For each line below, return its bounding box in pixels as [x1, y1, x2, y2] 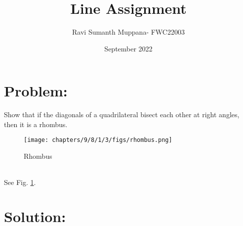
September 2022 [104, 43, 153, 53]
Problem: [4, 81, 68, 101]
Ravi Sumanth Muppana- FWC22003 [72, 27, 185, 37]
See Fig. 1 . [4, 177, 36, 187]
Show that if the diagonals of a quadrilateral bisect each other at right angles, [4, 109, 240, 120]
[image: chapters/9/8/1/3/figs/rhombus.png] [24, 136, 172, 144]
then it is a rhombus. [4, 119, 68, 129]
